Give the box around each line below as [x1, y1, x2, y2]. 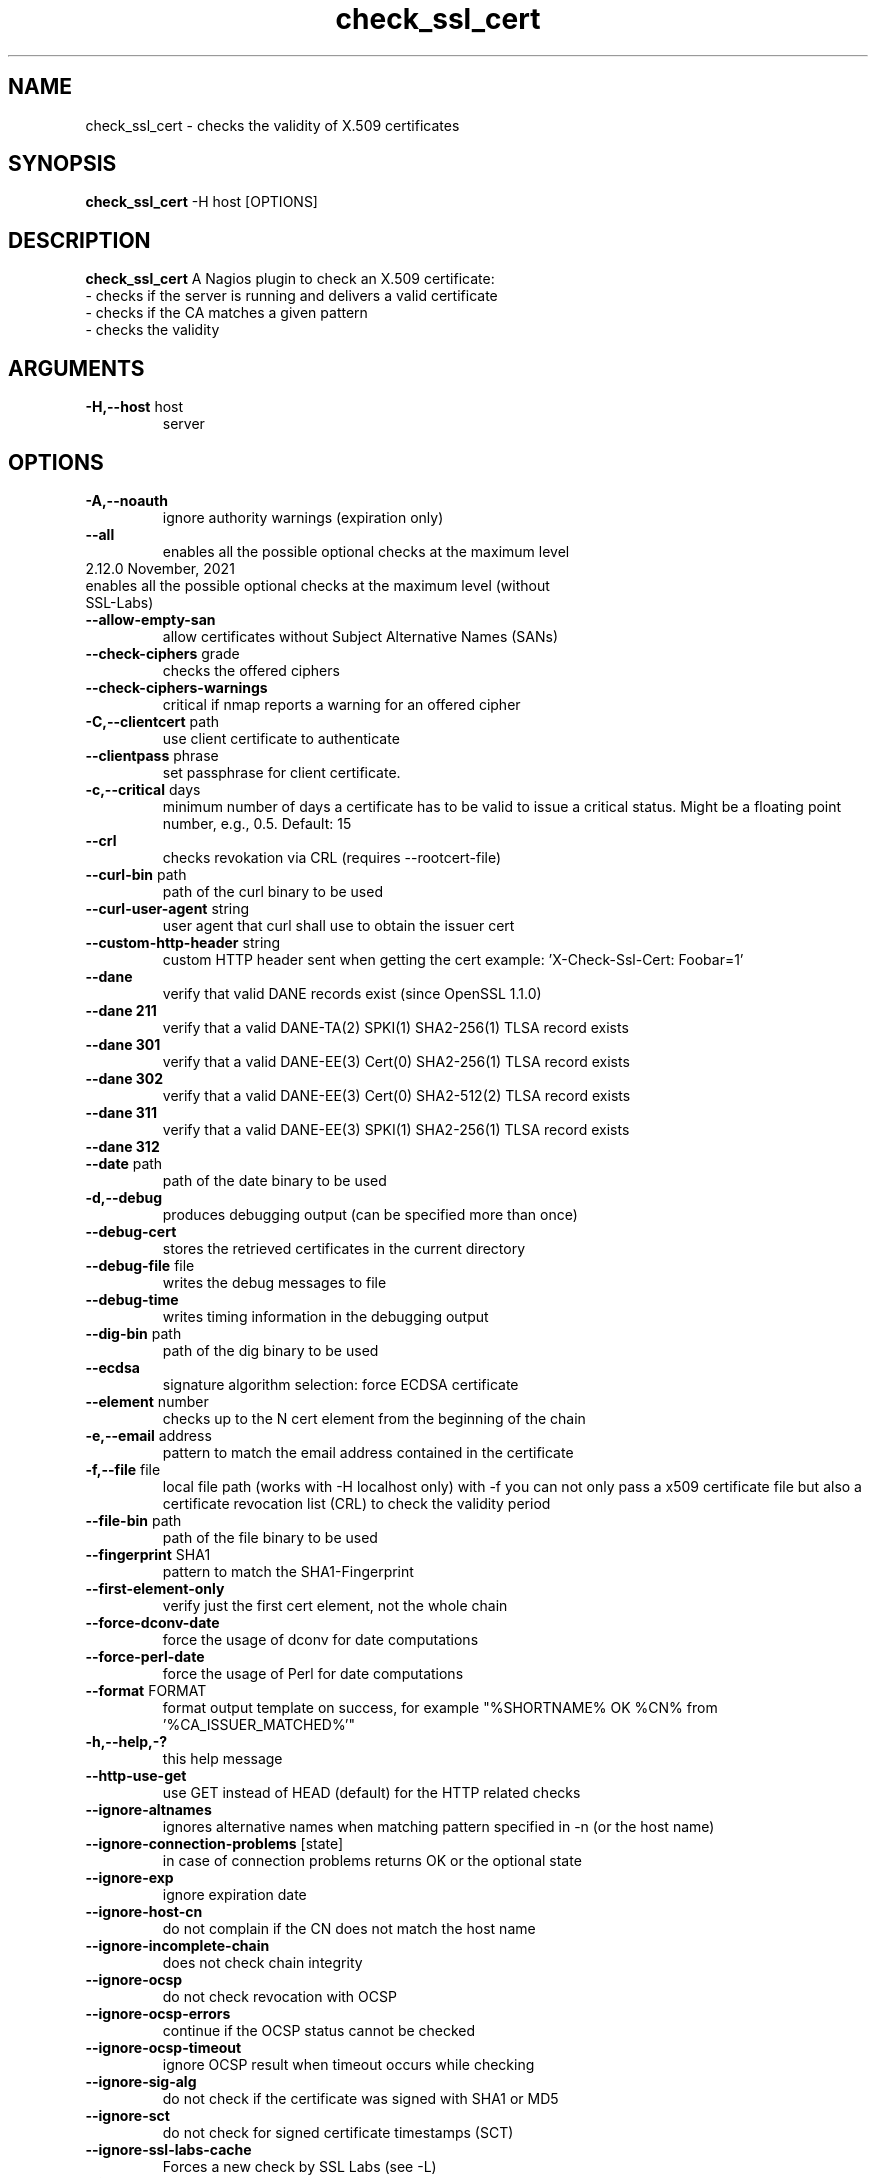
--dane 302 [85, 1069, 164, 1087]
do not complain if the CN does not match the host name [162, 1919, 536, 1937]
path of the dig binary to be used [162, 1341, 379, 1359]
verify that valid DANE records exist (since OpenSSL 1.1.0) [162, 984, 542, 1002]
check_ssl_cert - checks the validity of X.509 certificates [85, 116, 460, 134]
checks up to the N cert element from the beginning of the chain [162, 1409, 586, 1427]
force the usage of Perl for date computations [162, 1664, 464, 1682]
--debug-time [85, 1290, 179, 1308]
